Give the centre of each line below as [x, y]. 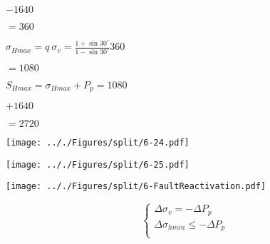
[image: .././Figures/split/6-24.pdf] [98, 143]
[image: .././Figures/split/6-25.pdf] [98, 164]
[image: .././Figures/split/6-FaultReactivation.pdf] [136, 187]
